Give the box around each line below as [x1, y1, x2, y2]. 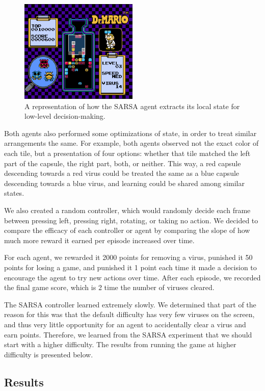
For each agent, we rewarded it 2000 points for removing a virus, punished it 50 [4, 252, 253, 263]
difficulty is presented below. [4, 349, 93, 359]
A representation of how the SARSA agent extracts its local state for [24, 100, 240, 111]
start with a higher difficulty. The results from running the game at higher [4, 339, 236, 350]
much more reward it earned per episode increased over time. [4, 234, 195, 245]
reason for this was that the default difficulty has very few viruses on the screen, [4, 309, 255, 320]
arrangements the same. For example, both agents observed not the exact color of [4, 138, 259, 148]
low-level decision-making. [24, 111, 105, 121]
